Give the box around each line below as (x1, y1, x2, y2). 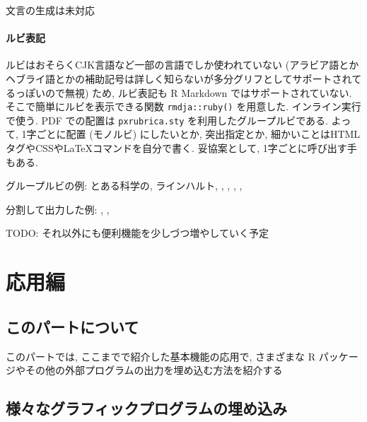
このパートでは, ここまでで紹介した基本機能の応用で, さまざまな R (6, 348, 316, 363)
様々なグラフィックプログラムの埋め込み (6, 397, 287, 419)
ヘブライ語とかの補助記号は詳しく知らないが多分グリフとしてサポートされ (6, 71, 352, 86)
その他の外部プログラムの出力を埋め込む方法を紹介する (25, 363, 283, 377)
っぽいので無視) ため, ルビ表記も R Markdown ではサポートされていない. (15, 85, 352, 100)
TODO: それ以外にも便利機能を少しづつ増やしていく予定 (6, 225, 269, 240)
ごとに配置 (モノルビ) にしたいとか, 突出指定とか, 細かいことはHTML (36, 127, 361, 141)
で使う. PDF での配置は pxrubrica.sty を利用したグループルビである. (6, 112, 328, 127)
